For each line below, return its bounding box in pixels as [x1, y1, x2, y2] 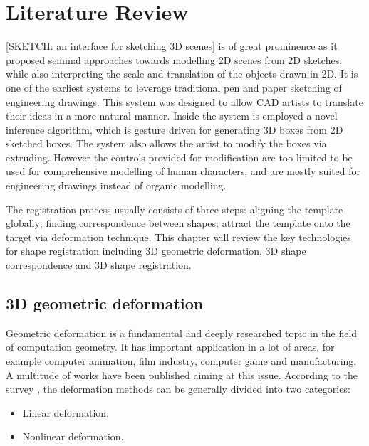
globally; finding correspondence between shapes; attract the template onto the [6, 216, 350, 230]
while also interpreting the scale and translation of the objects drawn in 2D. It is [6, 66, 358, 81]
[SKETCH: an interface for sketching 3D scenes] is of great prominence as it [6, 38, 338, 53]
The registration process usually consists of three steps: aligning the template [6, 201, 343, 216]
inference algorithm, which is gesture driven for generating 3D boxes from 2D [6, 122, 343, 137]
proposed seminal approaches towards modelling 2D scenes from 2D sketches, [6, 52, 343, 67]
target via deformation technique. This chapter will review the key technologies [6, 229, 351, 244]
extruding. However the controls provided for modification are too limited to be [6, 149, 353, 164]
